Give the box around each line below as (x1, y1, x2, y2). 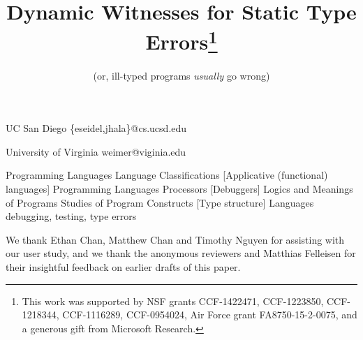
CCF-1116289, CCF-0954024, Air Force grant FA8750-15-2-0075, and (62, 307, 357, 322)
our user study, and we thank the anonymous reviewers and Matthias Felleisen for (6, 246, 356, 260)
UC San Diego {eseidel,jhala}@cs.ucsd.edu (6, 121, 187, 135)
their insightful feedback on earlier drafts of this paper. (6, 259, 241, 274)
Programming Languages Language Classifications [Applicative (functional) (6, 168, 328, 182)
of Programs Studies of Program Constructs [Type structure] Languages (6, 195, 314, 209)
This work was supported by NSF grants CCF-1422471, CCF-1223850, (22, 293, 324, 308)
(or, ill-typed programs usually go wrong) (93, 68, 270, 82)
